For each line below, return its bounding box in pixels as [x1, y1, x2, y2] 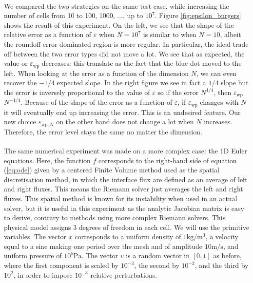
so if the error [157, 87, 199, 97]
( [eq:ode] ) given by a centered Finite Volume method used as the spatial [4, 165, 219, 175]
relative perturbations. [90, 269, 157, 280]
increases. [204, 116, 232, 127]
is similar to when [143, 29, 196, 39]
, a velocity [205, 231, 238, 242]
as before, [213, 250, 242, 261]
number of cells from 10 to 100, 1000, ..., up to [4, 10, 143, 20]
